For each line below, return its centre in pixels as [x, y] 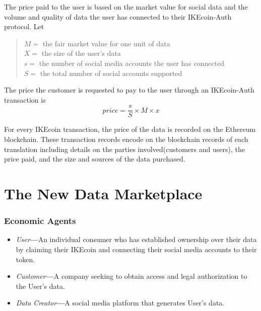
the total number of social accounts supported [111, 73]
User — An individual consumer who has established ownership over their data [136, 239]
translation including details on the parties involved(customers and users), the [124, 149]
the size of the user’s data [81, 53]
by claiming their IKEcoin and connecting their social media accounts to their [136, 249]
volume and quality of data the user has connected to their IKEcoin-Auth [118, 16]
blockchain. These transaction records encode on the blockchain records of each [126, 139]
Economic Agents [40, 221]
